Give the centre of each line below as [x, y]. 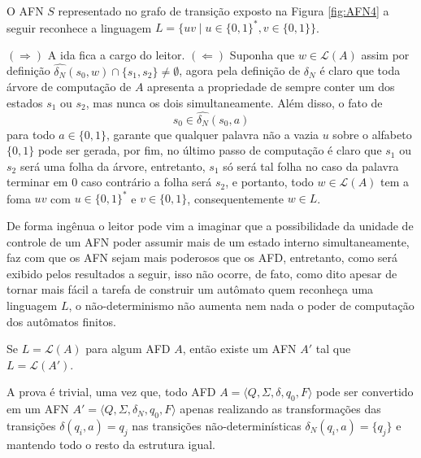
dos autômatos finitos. [61, 321]
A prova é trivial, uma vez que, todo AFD [111, 392]
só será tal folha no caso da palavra [311, 166]
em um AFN [38, 409]
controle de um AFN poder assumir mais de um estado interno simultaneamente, [208, 241]
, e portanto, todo [269, 182]
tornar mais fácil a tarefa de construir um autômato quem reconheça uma [190, 289]
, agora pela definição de [240, 70]
